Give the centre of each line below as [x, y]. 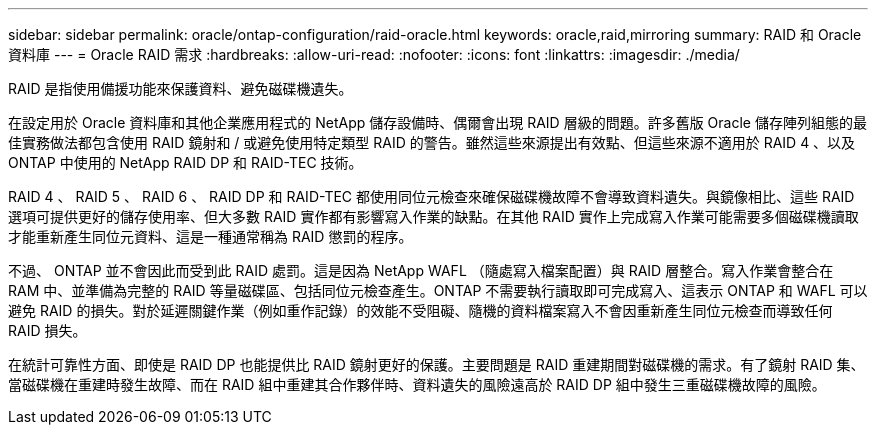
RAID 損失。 [47, 330]
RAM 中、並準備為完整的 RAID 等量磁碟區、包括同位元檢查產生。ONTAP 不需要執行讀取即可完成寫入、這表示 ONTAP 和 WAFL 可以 [438, 290]
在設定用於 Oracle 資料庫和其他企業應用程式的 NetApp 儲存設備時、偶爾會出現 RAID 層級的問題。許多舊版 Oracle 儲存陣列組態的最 [437, 122]
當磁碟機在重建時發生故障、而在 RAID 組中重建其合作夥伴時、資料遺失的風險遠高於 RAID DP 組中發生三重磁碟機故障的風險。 [417, 384]
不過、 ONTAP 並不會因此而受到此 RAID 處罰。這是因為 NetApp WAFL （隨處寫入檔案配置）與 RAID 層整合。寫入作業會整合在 [421, 270]
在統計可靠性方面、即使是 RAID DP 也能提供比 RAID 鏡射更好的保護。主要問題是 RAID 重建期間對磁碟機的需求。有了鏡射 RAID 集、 [436, 364]
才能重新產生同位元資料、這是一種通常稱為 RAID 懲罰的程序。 [210, 236]
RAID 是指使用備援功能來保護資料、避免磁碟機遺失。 [180, 88]
